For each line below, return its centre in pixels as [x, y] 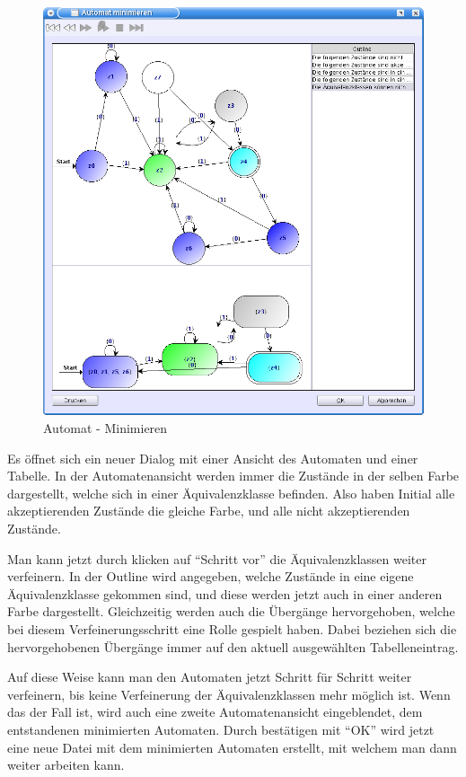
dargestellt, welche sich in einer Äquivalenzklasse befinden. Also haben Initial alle [231, 493]
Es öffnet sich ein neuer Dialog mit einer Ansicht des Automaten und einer [213, 458]
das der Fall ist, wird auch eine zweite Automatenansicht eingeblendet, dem [215, 712]
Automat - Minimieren [106, 428]
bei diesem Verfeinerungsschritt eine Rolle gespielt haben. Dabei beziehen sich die [232, 628]
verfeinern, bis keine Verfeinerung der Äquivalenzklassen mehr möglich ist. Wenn [229, 694]
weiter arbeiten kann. [66, 765]
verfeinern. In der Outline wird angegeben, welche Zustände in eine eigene [211, 576]
